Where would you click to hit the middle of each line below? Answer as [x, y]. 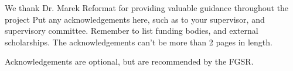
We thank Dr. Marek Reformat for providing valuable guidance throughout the [147, 8]
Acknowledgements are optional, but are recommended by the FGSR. [129, 61]
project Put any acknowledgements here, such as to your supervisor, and [135, 19]
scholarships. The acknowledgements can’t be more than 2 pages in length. [139, 42]
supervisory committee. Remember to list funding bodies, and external [132, 31]
